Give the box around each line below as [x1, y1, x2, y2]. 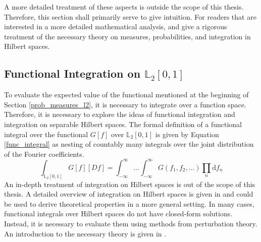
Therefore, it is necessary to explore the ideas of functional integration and [4, 109, 235, 119]
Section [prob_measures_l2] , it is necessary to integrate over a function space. [4, 99, 246, 109]
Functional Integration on [4, 66, 141, 81]
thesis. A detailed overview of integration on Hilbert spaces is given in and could [4, 189, 253, 199]
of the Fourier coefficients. [4, 148, 84, 159]
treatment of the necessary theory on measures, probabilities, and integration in [4, 31, 251, 41]
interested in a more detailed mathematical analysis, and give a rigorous [4, 21, 227, 32]
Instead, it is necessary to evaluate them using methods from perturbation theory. [4, 218, 257, 229]
